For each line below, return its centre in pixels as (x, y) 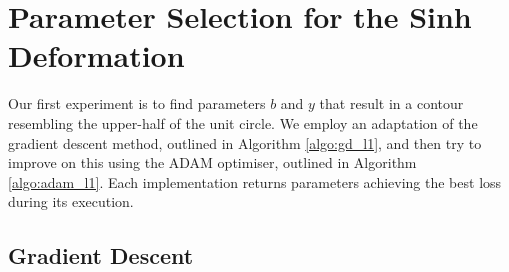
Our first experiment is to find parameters (137, 103)
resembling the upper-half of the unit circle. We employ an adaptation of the (243, 122)
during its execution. (71, 201)
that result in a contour (391, 103)
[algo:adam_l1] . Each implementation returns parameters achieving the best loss (255, 181)
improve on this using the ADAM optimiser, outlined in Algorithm (212, 162)
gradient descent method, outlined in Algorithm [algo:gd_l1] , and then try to (245, 142)
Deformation (96, 55)
